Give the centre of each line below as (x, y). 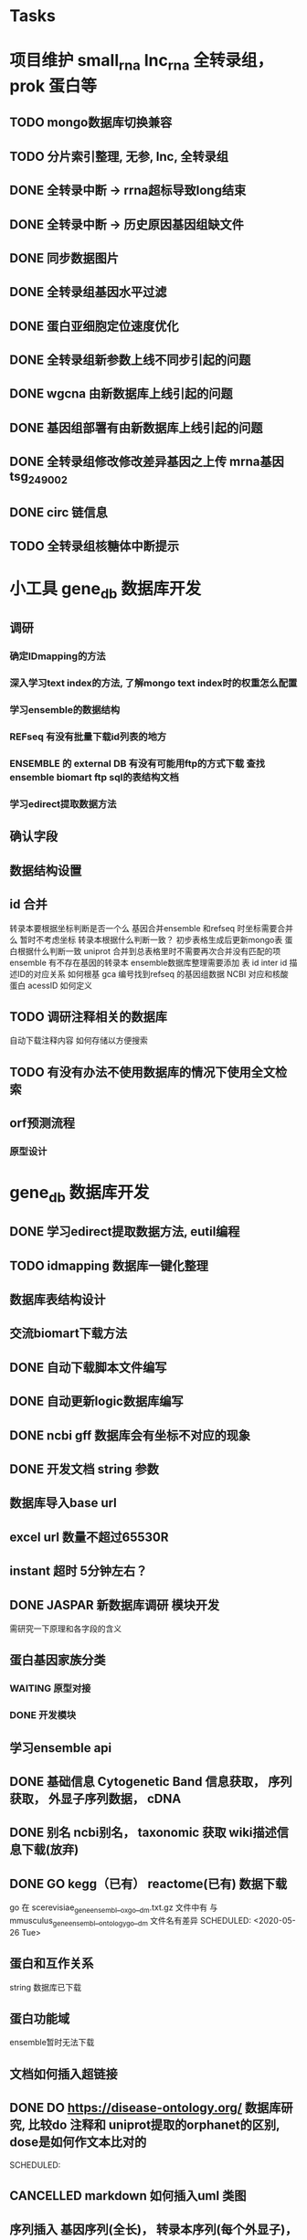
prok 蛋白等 (53, 85)
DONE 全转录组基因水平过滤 (88, 292)
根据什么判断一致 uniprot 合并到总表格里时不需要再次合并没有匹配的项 (149, 950)
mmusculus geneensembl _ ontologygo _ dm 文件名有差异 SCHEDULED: (131, 1922)
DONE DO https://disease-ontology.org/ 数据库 (145, 2108)
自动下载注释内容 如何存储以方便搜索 (79, 1040)
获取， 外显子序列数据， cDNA (95, 1798)
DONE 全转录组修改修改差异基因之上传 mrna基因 (147, 462)
